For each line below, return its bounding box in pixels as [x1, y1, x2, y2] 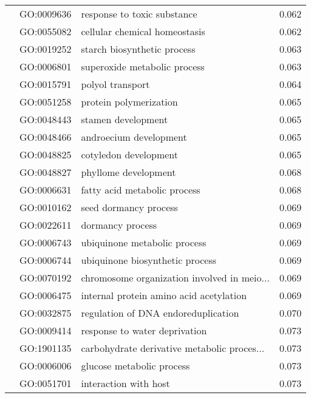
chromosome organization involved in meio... [81, 271, 270, 285]
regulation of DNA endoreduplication [81, 306, 239, 320]
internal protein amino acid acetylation [81, 288, 247, 302]
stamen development [81, 112, 168, 126]
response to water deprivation [81, 323, 207, 337]
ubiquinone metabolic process [81, 235, 207, 249]
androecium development [81, 130, 187, 144]
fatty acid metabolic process [81, 183, 200, 197]
